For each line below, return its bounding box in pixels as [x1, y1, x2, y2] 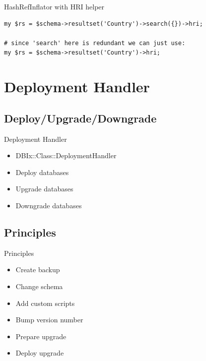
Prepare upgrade [15, 331, 67, 341]
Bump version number [15, 314, 83, 325]
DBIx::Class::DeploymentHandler [15, 150, 117, 161]
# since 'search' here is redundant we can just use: [4, 39, 186, 47]
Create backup [15, 264, 60, 275]
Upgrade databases [15, 183, 73, 194]
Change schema [15, 281, 63, 291]
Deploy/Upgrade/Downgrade [4, 110, 157, 125]
